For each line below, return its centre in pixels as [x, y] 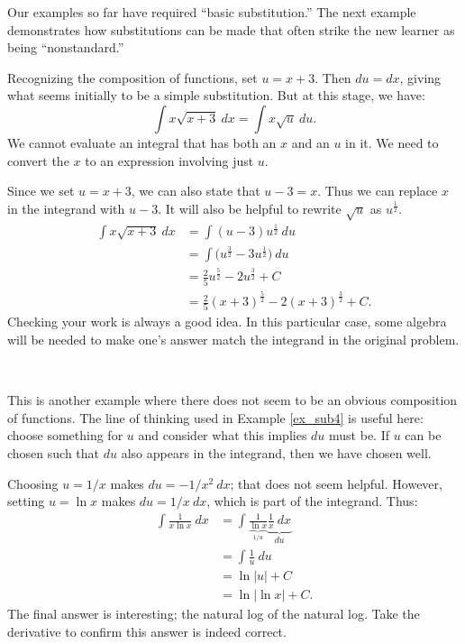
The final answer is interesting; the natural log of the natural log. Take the [214, 614]
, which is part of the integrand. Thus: [312, 501]
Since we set [41, 191]
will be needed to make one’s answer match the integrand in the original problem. [233, 340]
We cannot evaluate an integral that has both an [142, 142]
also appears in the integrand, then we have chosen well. [276, 453]
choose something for [65, 435]
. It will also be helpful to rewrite [250, 208]
